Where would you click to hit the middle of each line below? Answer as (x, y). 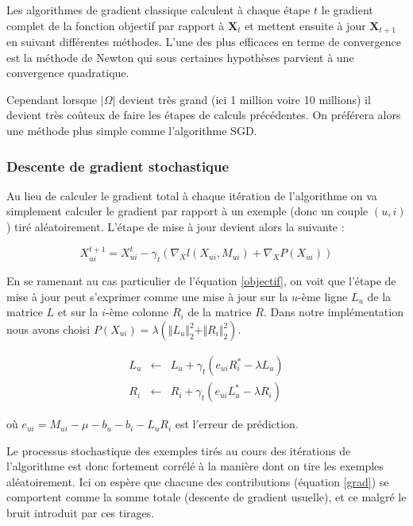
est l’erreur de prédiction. (237, 424)
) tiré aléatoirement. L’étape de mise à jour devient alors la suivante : (176, 227)
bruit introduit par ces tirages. (81, 513)
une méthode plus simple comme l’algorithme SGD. (132, 131)
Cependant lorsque (52, 99)
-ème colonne (137, 312)
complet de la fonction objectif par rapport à (116, 25)
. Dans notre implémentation (333, 312)
